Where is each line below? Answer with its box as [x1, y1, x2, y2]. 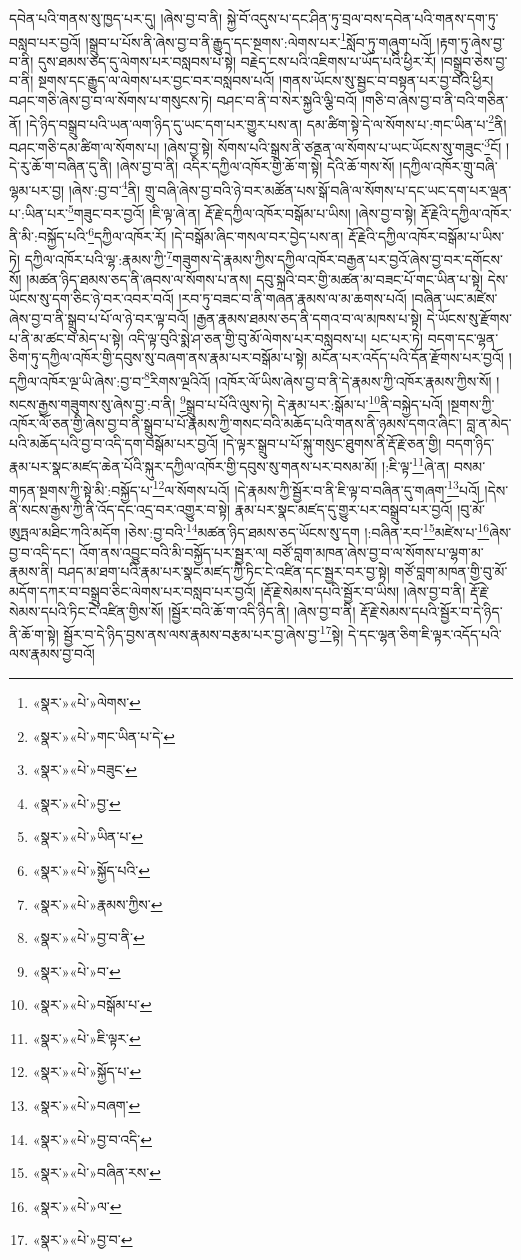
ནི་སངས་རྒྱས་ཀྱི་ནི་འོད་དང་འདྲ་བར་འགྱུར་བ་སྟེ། [9, 498, 231, 519]
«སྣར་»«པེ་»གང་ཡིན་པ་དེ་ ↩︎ [32, 725, 175, 746]
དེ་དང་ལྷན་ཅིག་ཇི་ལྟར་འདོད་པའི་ [348, 623, 502, 644]
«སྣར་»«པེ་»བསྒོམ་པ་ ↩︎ [32, 994, 152, 1015]
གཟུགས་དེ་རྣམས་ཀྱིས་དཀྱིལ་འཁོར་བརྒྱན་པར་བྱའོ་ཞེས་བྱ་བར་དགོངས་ [172, 249, 503, 270]
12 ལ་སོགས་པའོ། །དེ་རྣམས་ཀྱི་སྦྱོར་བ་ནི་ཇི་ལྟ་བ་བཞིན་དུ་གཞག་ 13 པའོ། [152, 476, 480, 500]
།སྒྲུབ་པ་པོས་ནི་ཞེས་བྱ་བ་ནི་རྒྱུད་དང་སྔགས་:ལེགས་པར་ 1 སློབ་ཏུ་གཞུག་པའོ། [85, 28, 432, 52]
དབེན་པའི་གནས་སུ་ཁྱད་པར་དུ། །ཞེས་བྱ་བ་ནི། [9, 8, 222, 28]
